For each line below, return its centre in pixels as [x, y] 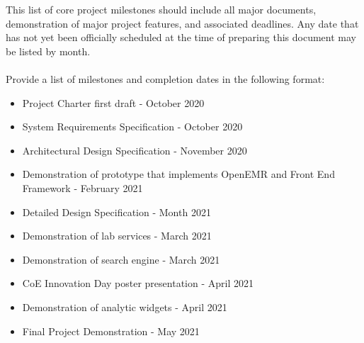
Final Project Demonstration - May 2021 [111, 331]
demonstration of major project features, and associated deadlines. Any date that [182, 23]
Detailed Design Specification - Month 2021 [116, 212]
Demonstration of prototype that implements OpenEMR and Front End [178, 174]
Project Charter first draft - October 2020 [113, 102]
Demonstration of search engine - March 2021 [121, 259]
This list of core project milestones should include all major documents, [161, 9]
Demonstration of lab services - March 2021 [117, 236]
